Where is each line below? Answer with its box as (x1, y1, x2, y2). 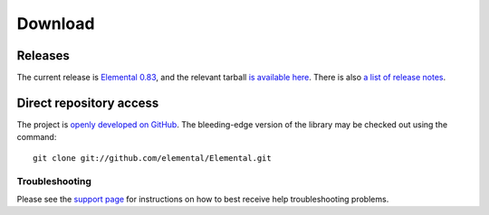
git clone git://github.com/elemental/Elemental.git (33, 153, 272, 163)
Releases (16, 48, 70, 63)
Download (16, 14, 95, 33)
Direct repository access (16, 95, 159, 110)
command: (16, 132, 57, 143)
